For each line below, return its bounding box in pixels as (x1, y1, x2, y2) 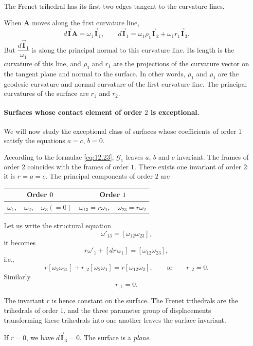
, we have (26, 332, 54, 343)
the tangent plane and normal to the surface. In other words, (4, 68, 185, 78)
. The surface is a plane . (79, 332, 151, 343)
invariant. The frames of (177, 151, 249, 162)
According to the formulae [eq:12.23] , (4, 151, 114, 162)
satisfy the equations (4, 135, 65, 146)
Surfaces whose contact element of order (4, 107, 142, 117)
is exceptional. (150, 107, 199, 117)
